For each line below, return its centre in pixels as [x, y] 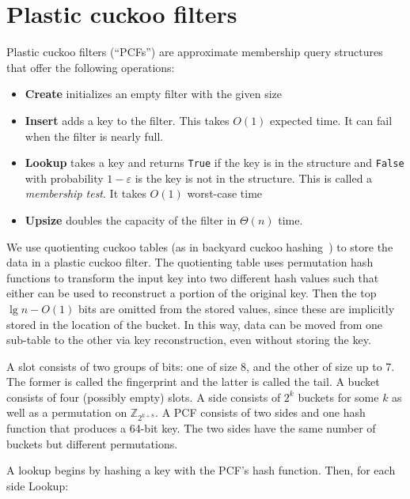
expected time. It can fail [331, 120]
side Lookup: [38, 486]
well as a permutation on [67, 412]
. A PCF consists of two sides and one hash [260, 412]
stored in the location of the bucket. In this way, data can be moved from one [195, 324]
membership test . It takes [85, 193]
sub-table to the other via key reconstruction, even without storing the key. [189, 340]
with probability [64, 178]
